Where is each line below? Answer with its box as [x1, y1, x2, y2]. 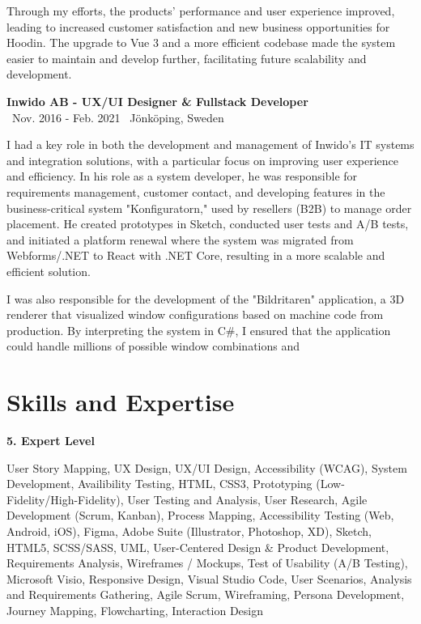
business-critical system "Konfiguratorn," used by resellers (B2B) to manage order [6, 199, 412, 216]
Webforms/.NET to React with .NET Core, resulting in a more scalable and [6, 247, 385, 264]
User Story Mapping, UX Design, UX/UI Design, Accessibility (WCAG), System [6, 459, 407, 476]
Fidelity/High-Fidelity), [6, 490, 124, 507]
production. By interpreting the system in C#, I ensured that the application [6, 321, 391, 338]
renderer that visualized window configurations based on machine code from [6, 306, 384, 323]
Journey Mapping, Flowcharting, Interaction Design [6, 601, 263, 618]
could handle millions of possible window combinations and [6, 337, 300, 354]
